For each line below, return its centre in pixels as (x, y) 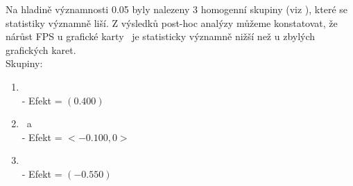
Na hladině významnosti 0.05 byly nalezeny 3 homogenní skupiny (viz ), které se (176, 9)
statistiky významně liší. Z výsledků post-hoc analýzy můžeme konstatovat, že (172, 22)
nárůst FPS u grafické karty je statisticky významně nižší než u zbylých (161, 36)
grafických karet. (41, 49)
